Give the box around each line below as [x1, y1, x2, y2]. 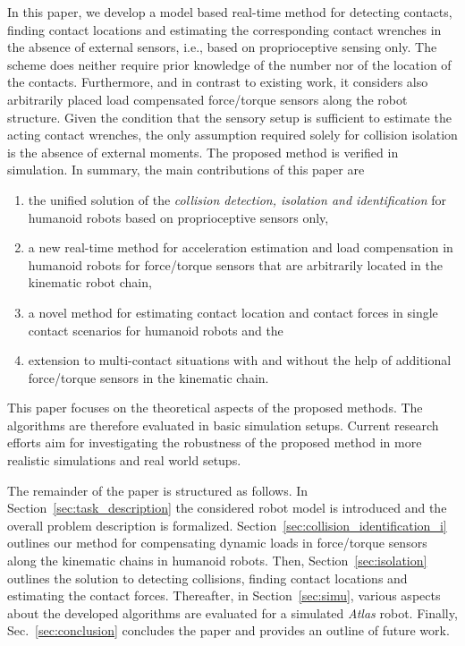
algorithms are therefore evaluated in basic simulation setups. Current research [7, 415, 439, 434]
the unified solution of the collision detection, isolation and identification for [28, 190, 446, 208]
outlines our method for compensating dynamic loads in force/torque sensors [7, 533, 427, 552]
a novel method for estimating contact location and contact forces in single [28, 302, 438, 321]
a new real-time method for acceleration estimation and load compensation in [28, 238, 453, 257]
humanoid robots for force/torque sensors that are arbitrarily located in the [28, 255, 443, 274]
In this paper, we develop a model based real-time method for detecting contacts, [7, 3, 452, 21]
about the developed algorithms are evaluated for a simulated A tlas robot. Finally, [7, 603, 458, 622]
